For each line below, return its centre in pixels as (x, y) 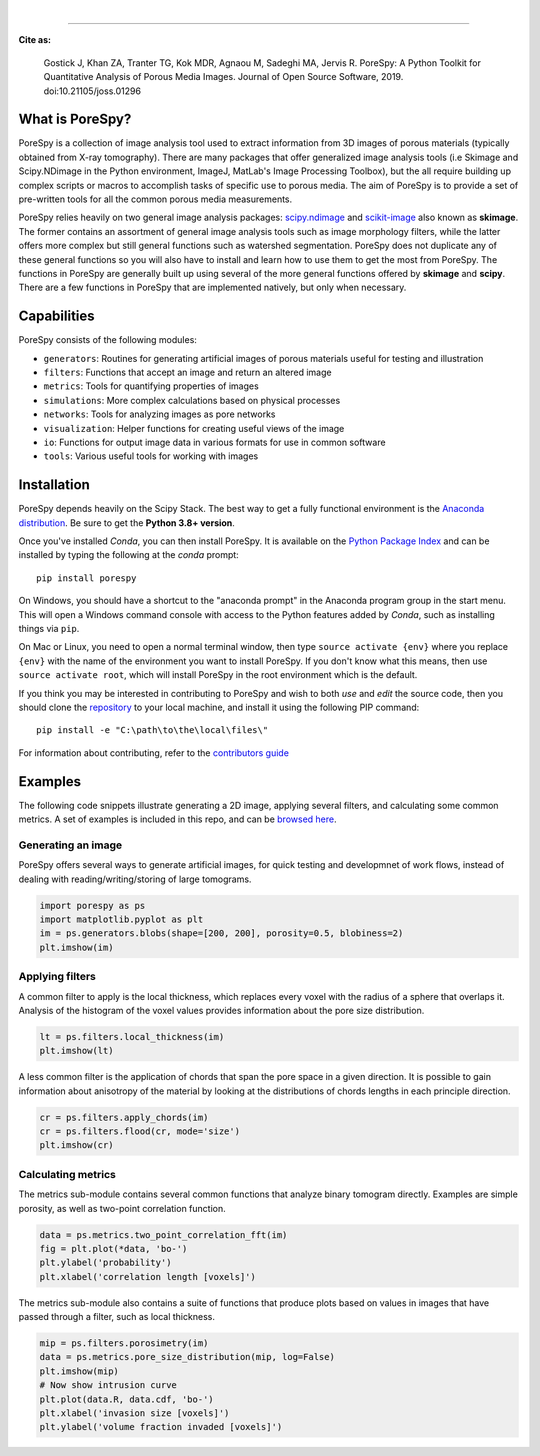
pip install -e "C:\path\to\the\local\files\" (152, 730)
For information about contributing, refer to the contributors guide (154, 752)
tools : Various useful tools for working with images (151, 456)
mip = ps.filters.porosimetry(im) (124, 1343)
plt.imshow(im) (76, 947)
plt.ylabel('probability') (105, 1263)
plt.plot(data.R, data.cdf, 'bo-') (126, 1399)
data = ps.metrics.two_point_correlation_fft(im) (163, 1234)
